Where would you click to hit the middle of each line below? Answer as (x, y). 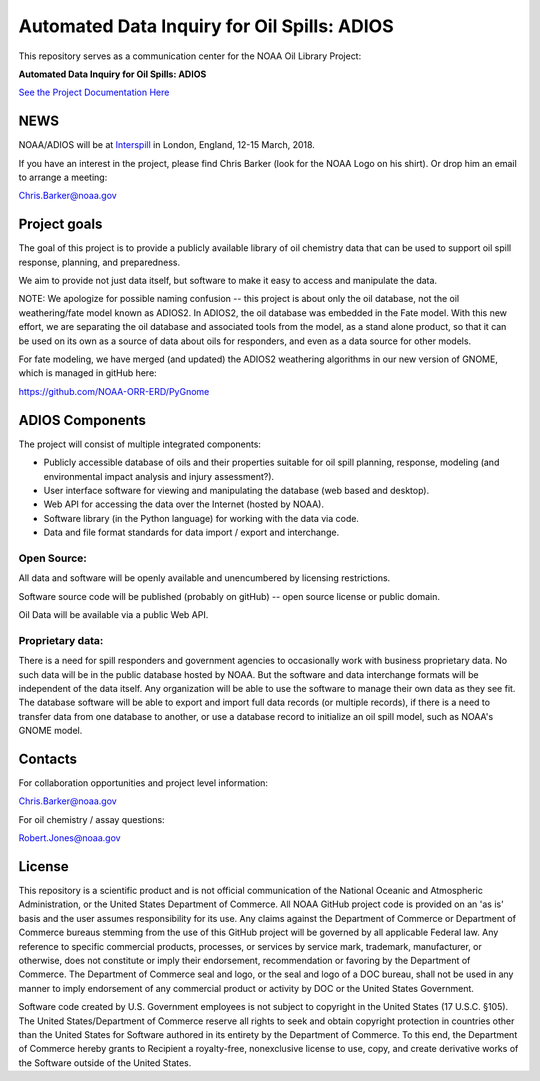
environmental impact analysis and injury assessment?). (159, 476)
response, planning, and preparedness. (99, 262)
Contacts (48, 758)
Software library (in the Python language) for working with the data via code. (201, 518)
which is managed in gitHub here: (87, 373)
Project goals (60, 224)
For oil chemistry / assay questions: (91, 819)
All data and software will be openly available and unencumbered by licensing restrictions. (204, 578)
